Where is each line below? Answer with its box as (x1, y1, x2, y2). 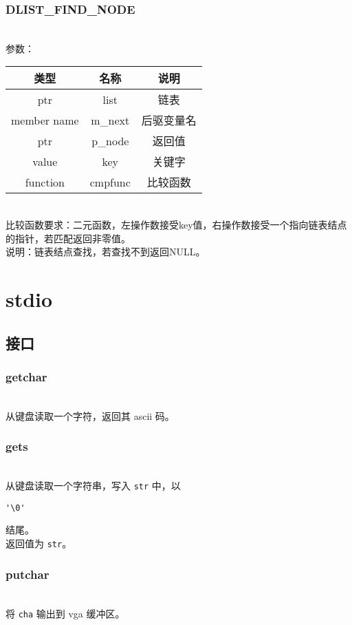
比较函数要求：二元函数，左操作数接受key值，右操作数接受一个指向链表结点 (5, 218, 347, 231)
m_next (91, 112, 130, 128)
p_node (91, 132, 129, 149)
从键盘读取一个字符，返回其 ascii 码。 (5, 408, 175, 423)
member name (11, 112, 79, 128)
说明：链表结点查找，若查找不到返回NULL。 (5, 244, 206, 259)
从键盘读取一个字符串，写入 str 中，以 (5, 478, 181, 493)
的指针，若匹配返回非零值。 (5, 231, 131, 245)
